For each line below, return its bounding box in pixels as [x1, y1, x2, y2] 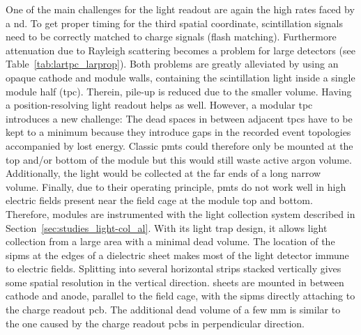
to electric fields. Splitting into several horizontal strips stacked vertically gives [6, 261, 341, 276]
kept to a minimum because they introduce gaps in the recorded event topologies [6, 125, 351, 139]
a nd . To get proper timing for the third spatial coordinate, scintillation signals [6, 15, 343, 30]
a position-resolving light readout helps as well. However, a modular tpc [6, 98, 313, 112]
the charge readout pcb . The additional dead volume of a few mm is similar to [6, 302, 341, 317]
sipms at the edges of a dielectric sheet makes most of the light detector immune [6, 247, 349, 262]
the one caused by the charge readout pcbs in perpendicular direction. [6, 315, 305, 330]
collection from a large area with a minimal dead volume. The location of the [6, 234, 335, 249]
